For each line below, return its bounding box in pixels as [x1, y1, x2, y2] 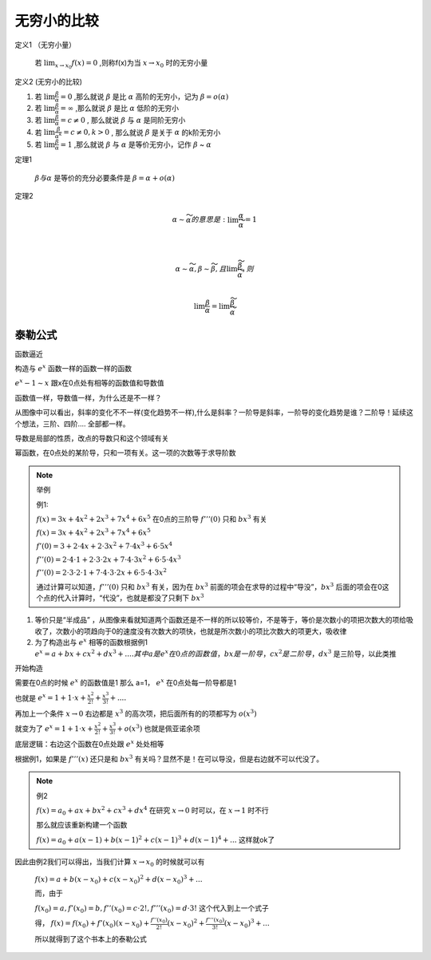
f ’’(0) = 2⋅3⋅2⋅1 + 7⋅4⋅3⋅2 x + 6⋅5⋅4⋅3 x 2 [36, 567, 168, 578]
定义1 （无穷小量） [14, 40, 76, 49]
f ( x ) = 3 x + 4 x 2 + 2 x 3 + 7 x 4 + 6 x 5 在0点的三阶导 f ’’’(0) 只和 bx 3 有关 [36, 513, 267, 523]
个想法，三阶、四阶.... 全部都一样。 [14, 419, 131, 429]
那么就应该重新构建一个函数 [36, 820, 128, 830]
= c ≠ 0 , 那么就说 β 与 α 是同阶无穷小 [60, 115, 186, 124]
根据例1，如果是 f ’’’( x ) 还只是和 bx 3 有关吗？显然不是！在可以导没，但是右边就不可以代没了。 [14, 753, 324, 764]
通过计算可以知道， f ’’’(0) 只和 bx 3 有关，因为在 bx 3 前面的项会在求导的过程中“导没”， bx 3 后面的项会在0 [36, 581, 382, 591]
